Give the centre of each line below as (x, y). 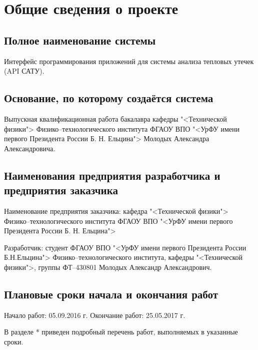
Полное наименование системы (80, 40)
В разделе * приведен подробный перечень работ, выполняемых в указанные (121, 332)
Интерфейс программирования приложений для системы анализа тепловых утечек (129, 61)
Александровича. (30, 148)
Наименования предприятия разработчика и (112, 175)
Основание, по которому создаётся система (109, 98)
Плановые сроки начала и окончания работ (111, 294)
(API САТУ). (24, 71)
